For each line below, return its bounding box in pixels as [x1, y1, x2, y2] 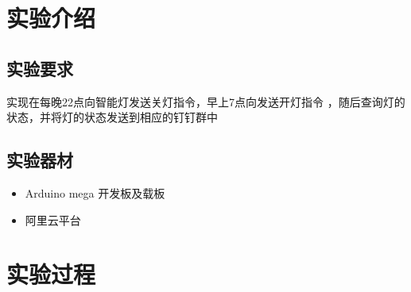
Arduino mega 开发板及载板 [25, 184, 165, 201]
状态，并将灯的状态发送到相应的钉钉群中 [6, 109, 218, 125]
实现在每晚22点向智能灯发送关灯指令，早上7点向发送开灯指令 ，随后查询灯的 [6, 93, 405, 109]
